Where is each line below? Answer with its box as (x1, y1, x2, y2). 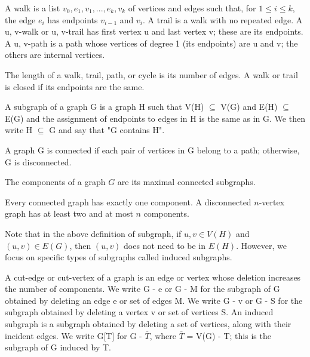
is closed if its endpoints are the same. (5, 80, 145, 93)
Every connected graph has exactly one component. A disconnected (5, 195, 251, 208)
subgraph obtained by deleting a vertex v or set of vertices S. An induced (5, 306, 274, 318)
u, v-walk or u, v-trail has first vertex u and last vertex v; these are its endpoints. (5, 25, 303, 38)
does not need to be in (124, 239, 206, 251)
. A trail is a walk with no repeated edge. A (143, 13, 303, 26)
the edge (5, 13, 36, 26)
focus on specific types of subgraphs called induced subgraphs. (5, 251, 232, 263)
